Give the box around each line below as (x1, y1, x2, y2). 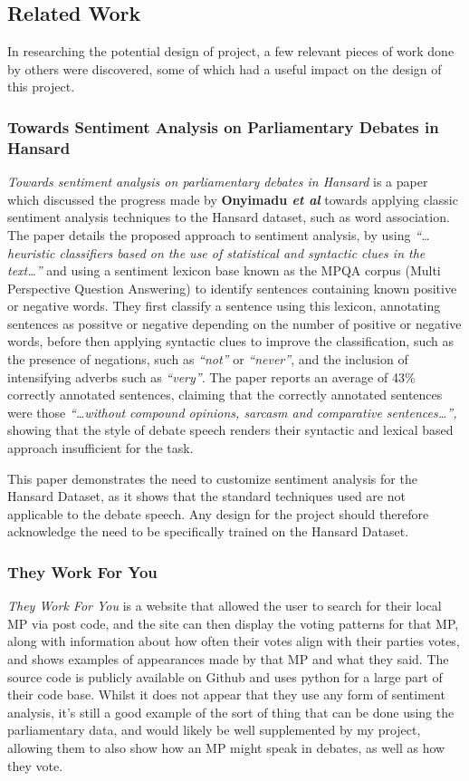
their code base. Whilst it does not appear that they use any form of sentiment (7, 685, 445, 704)
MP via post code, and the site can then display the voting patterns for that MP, (7, 613, 459, 632)
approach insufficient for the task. (7, 439, 194, 458)
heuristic (7, 243, 55, 262)
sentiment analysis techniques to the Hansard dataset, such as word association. (7, 207, 450, 227)
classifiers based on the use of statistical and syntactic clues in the (59, 243, 426, 262)
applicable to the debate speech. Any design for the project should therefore (7, 504, 429, 523)
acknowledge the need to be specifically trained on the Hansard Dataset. (7, 522, 409, 541)
